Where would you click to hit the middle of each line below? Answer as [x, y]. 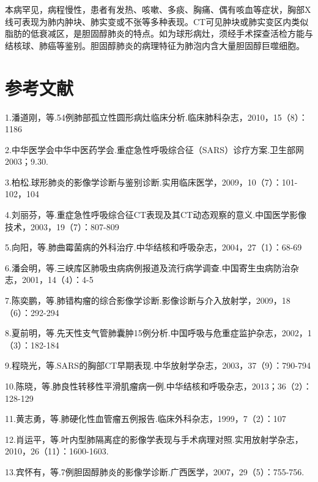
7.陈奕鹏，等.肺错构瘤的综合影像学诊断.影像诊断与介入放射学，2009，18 [148, 300]
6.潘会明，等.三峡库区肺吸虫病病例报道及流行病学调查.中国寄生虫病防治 [148, 267]
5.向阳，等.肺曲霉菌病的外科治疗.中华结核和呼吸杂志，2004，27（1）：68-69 [153, 247]
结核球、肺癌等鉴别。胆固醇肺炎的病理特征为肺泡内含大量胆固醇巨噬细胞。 [155, 45]
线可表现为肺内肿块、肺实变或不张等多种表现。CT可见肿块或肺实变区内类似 [157, 21]
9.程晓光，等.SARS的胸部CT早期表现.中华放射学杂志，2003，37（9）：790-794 [158, 365]
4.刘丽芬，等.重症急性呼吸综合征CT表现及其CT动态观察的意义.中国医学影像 [156, 215]
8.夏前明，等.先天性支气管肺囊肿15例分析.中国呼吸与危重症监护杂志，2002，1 [158, 333]
